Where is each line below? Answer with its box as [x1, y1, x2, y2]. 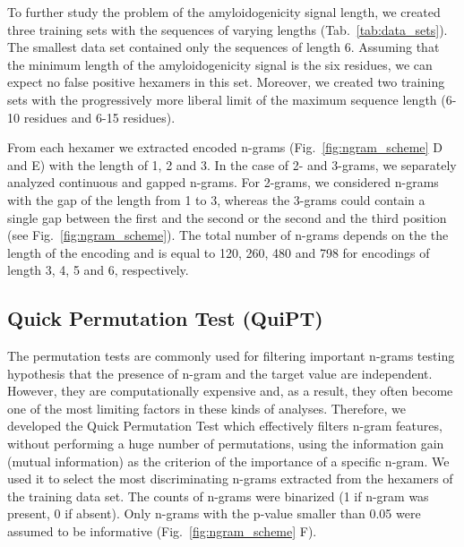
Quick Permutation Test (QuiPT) [7, 304, 323, 332]
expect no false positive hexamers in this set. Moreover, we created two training [7, 73, 445, 91]
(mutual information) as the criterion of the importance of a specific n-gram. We [7, 451, 450, 470]
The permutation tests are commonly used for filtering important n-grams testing [7, 346, 455, 365]
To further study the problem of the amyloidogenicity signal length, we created [7, 3, 441, 21]
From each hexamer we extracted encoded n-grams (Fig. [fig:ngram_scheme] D [7, 138, 443, 157]
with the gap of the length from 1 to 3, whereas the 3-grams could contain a [7, 190, 425, 209]
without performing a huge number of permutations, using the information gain [7, 434, 444, 453]
